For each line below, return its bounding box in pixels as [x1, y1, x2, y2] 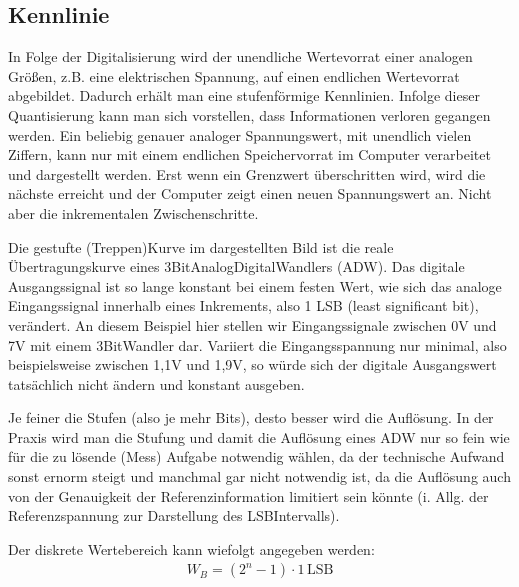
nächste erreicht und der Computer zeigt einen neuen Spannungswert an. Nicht [8, 183, 492, 204]
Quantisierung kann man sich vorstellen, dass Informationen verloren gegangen [8, 104, 491, 125]
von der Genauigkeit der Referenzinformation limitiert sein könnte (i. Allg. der [8, 485, 489, 506]
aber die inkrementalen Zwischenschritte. [8, 202, 259, 223]
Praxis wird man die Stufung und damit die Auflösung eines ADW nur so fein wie [8, 426, 510, 447]
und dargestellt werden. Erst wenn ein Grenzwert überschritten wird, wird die [8, 163, 486, 184]
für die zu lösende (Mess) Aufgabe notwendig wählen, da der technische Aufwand [8, 446, 505, 467]
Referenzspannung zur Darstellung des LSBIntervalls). [8, 505, 340, 526]
